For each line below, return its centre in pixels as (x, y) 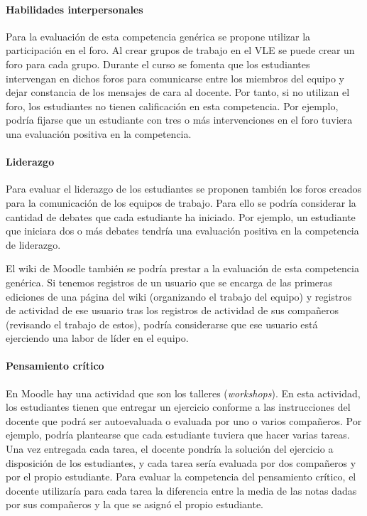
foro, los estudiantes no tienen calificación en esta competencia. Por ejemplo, (172, 106)
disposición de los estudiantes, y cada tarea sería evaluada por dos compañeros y (181, 462)
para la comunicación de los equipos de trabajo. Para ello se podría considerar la (181, 202)
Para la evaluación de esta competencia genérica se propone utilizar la (158, 36)
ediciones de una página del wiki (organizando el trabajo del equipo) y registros (179, 296)
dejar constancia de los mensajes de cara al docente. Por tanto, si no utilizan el (178, 92)
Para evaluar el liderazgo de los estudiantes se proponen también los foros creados (184, 189)
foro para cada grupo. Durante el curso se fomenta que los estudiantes (158, 64)
